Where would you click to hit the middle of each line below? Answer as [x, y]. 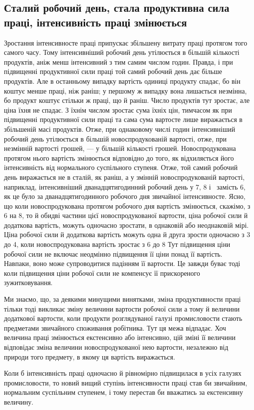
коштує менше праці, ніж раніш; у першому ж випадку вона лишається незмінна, [126, 90]
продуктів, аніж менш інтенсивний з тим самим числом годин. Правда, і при [119, 61]
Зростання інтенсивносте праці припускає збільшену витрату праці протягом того [126, 42]
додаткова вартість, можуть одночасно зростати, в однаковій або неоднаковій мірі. [127, 225]
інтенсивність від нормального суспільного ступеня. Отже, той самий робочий [121, 167]
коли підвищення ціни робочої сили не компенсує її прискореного [102, 273]
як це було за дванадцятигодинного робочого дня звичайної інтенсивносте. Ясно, [125, 196]
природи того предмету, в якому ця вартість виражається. [90, 356]
